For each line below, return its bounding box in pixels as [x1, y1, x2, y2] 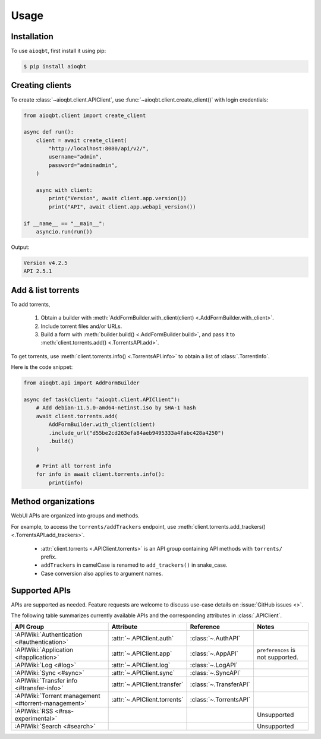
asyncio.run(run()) [36, 229, 93, 235]
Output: [11, 244, 30, 251]
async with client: [36, 187, 93, 194]
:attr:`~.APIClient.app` [111, 649, 172, 658]
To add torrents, [11, 301, 51, 308]
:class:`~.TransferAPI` [190, 680, 250, 689]
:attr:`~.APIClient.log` [111, 661, 171, 669]
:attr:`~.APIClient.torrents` [111, 696, 184, 704]
